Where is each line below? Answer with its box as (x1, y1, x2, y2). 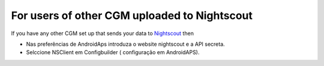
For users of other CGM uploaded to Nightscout (11, 9, 253, 22)
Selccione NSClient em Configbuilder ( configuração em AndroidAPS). (26, 49, 200, 56)
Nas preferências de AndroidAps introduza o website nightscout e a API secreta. (26, 40, 225, 48)
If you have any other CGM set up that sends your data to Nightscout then (11, 30, 194, 37)
